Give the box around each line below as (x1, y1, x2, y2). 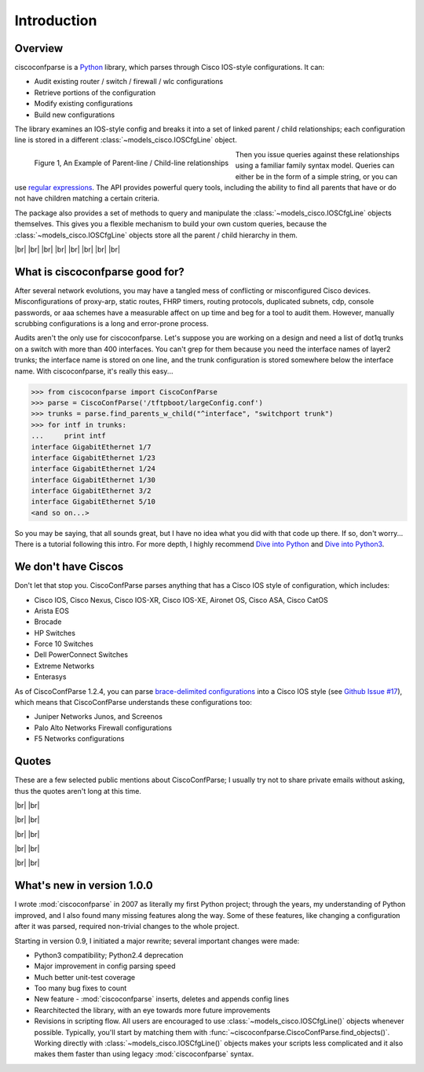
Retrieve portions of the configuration (34, 87, 156, 97)
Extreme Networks (34, 661, 95, 670)
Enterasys (34, 672, 67, 681)
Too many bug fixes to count (34, 983, 127, 993)
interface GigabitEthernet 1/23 (31, 453, 156, 462)
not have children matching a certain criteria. (14, 193, 160, 204)
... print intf (31, 431, 106, 440)
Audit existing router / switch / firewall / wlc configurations (34, 77, 224, 86)
